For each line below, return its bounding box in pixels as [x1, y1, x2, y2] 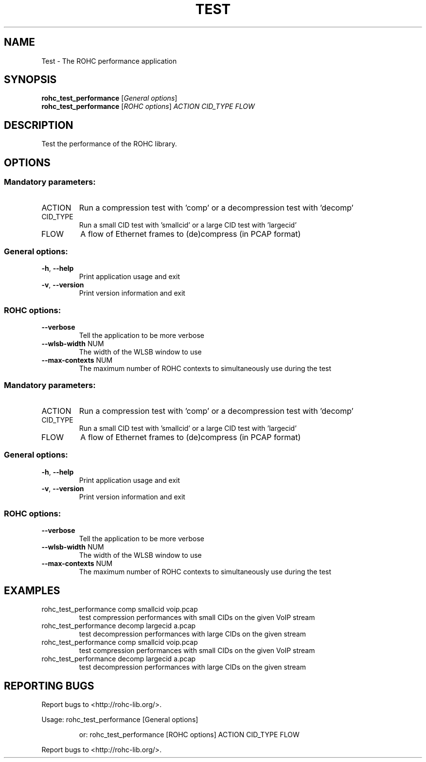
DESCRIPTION [4, 119, 73, 131]
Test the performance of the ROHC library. [41, 140, 177, 148]
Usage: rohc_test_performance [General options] [41, 715, 198, 724]
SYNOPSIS [4, 73, 57, 86]
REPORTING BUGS [4, 679, 94, 692]
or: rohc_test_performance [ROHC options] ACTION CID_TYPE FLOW [79, 730, 300, 739]
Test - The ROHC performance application [41, 56, 177, 65]
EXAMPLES [4, 584, 60, 597]
